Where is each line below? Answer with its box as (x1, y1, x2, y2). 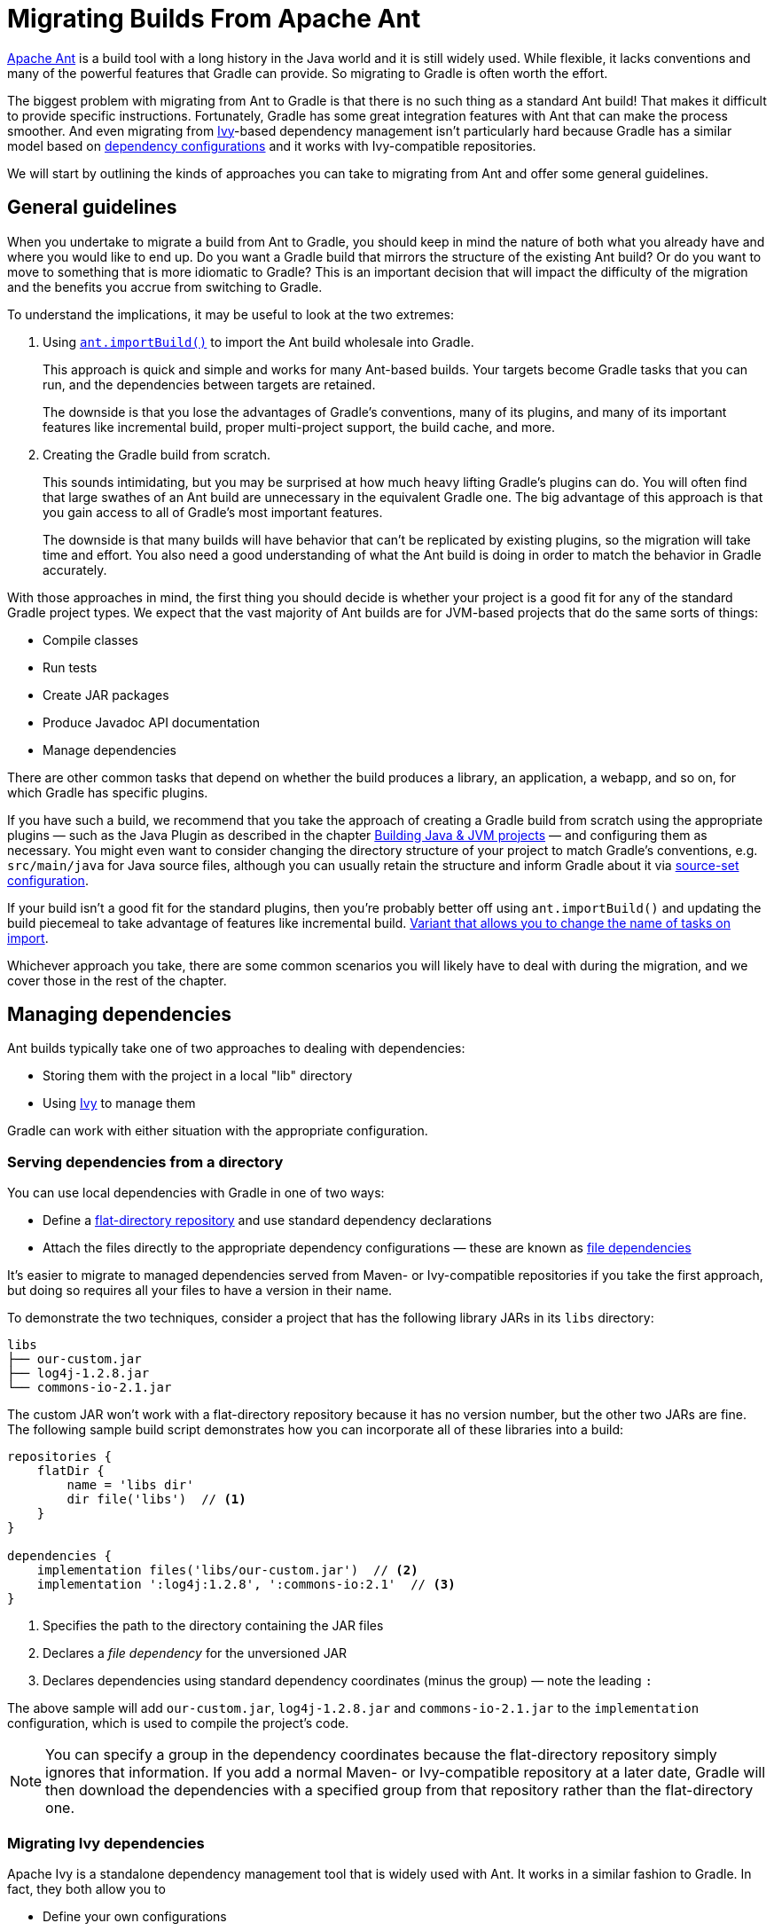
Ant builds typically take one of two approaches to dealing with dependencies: (7, 1040, 465, 1056)
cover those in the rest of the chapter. (7, 972, 227, 988)
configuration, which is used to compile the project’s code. (7, 1715, 349, 1731)
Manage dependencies (43, 742, 177, 757)
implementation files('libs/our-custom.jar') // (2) (36, 1563, 418, 1578)
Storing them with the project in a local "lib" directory (43, 1068, 353, 1084)
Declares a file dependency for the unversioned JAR (43, 1645, 348, 1661)
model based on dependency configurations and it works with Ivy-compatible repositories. (7, 137, 536, 153)
